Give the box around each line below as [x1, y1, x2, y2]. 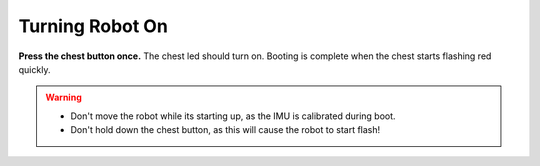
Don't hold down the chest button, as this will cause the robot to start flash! [70, 124, 381, 136]
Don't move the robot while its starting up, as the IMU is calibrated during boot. [70, 110, 396, 122]
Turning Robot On [18, 15, 169, 37]
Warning [45, 91, 82, 104]
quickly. [18, 63, 51, 75]
